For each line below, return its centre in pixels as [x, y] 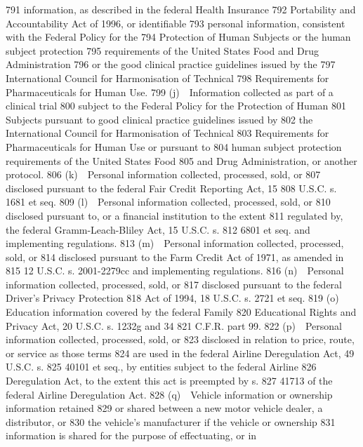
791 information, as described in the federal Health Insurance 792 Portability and [181, 9]
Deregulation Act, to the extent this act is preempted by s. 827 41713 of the [169, 381]
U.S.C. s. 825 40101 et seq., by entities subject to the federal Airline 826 [161, 367]
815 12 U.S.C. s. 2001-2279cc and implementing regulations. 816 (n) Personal [175, 271]
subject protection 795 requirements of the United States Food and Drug [163, 50]
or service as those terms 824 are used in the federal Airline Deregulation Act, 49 [180, 353]
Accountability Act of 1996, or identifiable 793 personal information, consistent [176, 23]
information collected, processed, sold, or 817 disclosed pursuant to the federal [174, 284]
